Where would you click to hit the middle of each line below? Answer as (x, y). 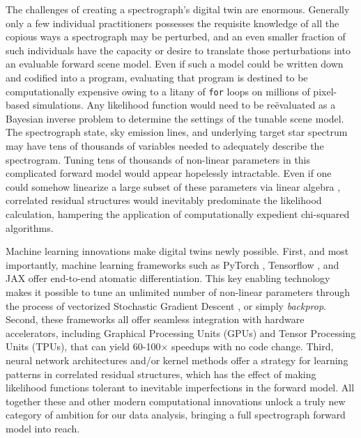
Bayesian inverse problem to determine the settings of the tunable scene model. (175, 118)
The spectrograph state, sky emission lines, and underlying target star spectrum (177, 132)
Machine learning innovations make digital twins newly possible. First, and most (177, 251)
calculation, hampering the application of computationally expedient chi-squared (178, 213)
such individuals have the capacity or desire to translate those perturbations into (178, 50)
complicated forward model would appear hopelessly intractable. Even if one (169, 173)
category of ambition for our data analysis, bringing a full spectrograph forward (176, 415)
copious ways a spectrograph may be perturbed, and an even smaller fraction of (176, 37)
